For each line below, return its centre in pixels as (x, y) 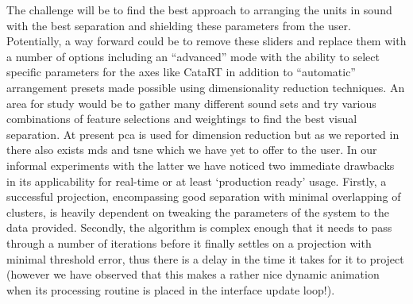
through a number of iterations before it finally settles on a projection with (189, 242)
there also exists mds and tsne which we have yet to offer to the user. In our (192, 150)
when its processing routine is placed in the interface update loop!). (171, 289)
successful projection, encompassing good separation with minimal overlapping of (204, 196)
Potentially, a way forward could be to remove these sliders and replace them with (206, 41)
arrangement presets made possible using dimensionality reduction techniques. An (206, 87)
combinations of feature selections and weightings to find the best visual (182, 119)
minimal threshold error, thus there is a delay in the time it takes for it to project (205, 258)
